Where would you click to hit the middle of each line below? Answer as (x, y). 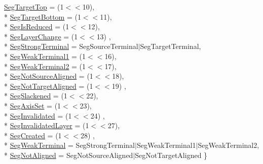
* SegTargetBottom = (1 (43, 16)
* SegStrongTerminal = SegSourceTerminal (71, 46)
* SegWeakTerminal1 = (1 (45, 56)
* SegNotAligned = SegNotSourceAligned (69, 155)
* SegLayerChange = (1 (41, 36)
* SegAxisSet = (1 (33, 105)
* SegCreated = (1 (33, 135)
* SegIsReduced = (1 (37, 26)
